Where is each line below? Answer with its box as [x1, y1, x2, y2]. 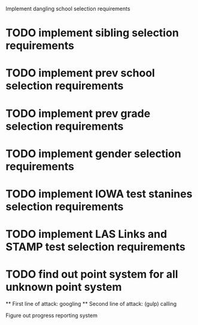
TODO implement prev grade [5, 106, 151, 120]
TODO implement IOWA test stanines [5, 187, 193, 201]
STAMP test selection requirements [5, 240, 186, 254]
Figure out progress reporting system [5, 312, 98, 319]
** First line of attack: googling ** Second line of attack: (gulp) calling [5, 300, 177, 308]
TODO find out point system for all [5, 267, 178, 281]
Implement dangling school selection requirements [5, 5, 130, 12]
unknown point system [5, 281, 122, 294]
